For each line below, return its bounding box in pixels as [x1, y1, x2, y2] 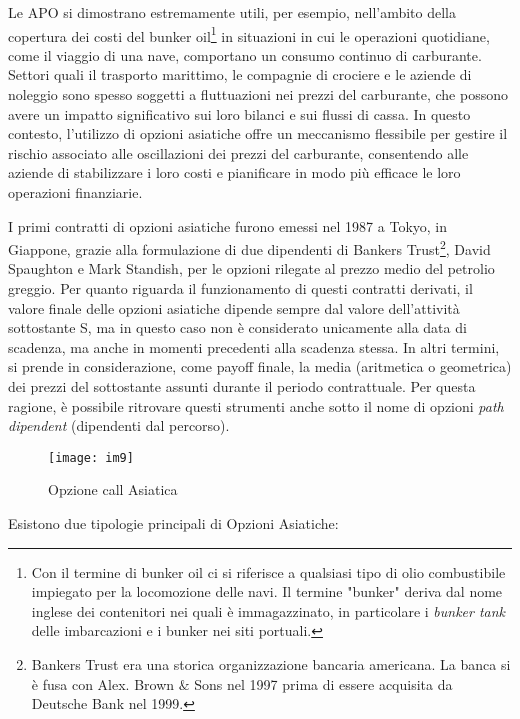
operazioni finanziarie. [8, 182, 143, 202]
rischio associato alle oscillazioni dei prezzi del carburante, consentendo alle [8, 142, 469, 163]
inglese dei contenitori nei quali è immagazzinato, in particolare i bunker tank [31, 600, 506, 621]
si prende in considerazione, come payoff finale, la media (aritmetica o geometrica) [8, 356, 512, 377]
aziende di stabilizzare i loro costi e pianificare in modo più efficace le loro [8, 162, 461, 183]
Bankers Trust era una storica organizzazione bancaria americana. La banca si [31, 654, 511, 674]
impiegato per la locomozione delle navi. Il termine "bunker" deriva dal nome [31, 581, 503, 602]
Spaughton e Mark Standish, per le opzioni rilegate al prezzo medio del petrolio [8, 258, 495, 279]
